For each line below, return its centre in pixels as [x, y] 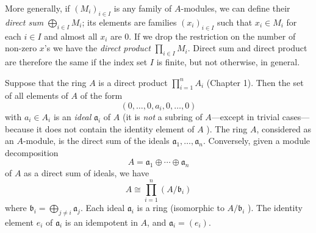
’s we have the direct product [97, 48]
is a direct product [133, 82]
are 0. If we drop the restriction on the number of [203, 36]
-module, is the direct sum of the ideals [96, 141]
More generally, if [38, 8]
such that [235, 22]
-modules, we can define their [235, 8]
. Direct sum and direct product [247, 48]
